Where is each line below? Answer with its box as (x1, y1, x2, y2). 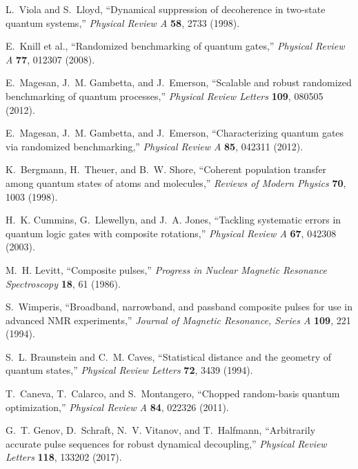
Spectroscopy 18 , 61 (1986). (6, 276, 121, 290)
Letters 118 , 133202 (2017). (6, 450, 122, 464)
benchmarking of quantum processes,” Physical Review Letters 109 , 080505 (6, 88, 324, 103)
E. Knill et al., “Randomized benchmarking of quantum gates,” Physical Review (6, 39, 345, 53)
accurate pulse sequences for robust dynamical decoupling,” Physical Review (6, 436, 327, 450)
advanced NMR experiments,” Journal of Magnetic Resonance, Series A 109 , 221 (6, 312, 351, 327)
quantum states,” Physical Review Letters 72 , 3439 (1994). (6, 363, 253, 377)
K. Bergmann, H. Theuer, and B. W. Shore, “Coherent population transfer (6, 162, 327, 177)
